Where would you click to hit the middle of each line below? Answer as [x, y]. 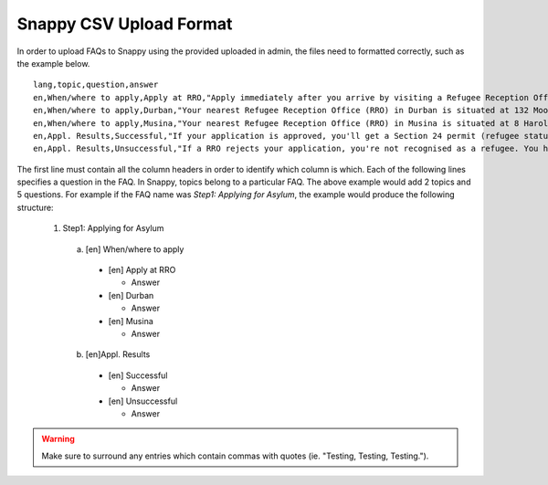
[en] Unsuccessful [143, 401]
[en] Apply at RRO [142, 270]
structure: [35, 207]
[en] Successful [138, 375]
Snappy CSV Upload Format [125, 24]
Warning [58, 439]
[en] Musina [131, 321]
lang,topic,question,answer [96, 85]
